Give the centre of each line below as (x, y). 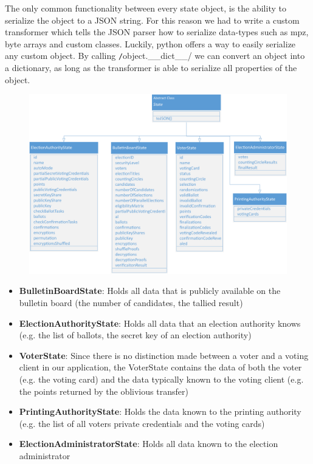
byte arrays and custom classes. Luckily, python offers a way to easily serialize (150, 43)
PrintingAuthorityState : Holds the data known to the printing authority (160, 411)
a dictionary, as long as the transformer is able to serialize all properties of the (151, 68)
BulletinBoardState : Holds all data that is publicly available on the (150, 291)
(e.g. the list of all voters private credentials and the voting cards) (142, 423)
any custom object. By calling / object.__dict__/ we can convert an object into (155, 56)
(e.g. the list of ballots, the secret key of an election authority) (135, 335)
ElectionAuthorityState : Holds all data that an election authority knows (160, 323)
